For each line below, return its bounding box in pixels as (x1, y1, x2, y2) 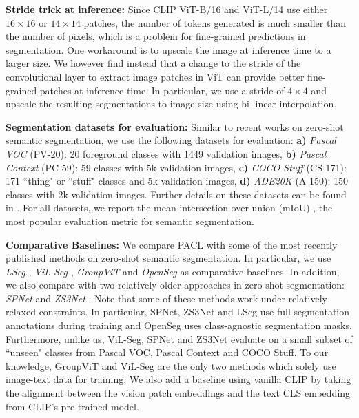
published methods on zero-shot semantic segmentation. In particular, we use (6, 251, 331, 265)
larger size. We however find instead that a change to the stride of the (6, 56, 301, 70)
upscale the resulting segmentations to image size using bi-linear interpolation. (6, 96, 337, 111)
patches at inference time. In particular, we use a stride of (39, 83, 285, 97)
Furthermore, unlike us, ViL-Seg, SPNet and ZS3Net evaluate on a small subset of (6, 331, 353, 346)
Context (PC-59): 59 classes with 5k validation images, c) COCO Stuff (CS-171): (6, 160, 347, 174)
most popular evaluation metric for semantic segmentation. (6, 213, 254, 228)
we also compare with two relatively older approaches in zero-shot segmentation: (6, 278, 345, 292)
